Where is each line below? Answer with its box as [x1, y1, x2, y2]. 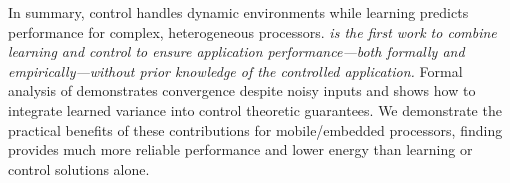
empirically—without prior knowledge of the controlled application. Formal [8, 60, 463, 81]
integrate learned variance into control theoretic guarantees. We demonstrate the [8, 99, 502, 120]
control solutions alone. [8, 158, 150, 179]
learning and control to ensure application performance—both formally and [8, 41, 465, 62]
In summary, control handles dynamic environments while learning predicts [8, 2, 469, 22]
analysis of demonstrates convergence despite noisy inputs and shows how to [8, 80, 476, 101]
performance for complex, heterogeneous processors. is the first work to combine [8, 21, 497, 42]
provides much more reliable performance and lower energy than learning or [8, 139, 473, 160]
